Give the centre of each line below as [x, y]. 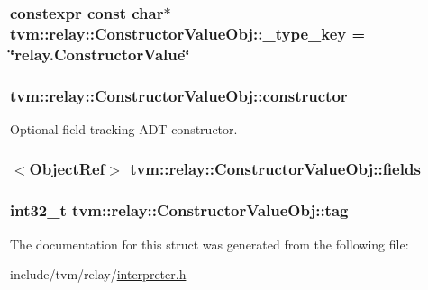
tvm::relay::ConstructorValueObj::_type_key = [188, 33]
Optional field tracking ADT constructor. [124, 128]
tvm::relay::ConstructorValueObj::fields [275, 169]
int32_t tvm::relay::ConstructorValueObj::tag [179, 210]
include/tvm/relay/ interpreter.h [98, 274]
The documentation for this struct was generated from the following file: [209, 244]
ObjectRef [67, 169]
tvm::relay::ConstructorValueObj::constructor [179, 95]
